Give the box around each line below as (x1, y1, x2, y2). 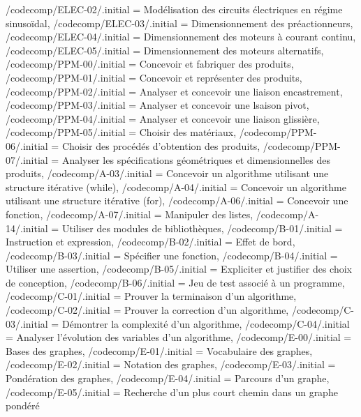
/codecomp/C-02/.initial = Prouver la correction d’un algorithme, (6, 303, 289, 317)
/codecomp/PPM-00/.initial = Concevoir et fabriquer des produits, (6, 56, 294, 71)
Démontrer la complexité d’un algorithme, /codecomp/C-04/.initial (61, 316, 350, 331)
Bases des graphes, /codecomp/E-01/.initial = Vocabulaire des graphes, (6, 343, 313, 358)
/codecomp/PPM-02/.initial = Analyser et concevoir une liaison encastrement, (6, 84, 343, 98)
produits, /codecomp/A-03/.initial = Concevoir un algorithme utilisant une (6, 166, 329, 181)
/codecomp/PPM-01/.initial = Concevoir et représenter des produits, (6, 70, 302, 84)
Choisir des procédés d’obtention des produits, (61, 138, 260, 153)
